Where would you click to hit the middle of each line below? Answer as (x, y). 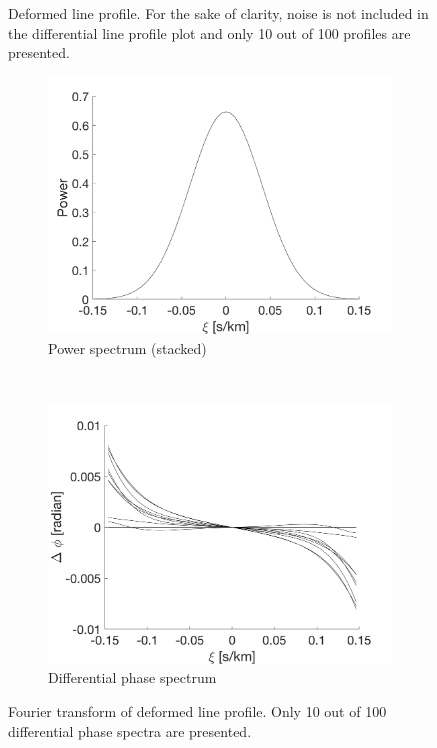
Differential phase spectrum (132, 677)
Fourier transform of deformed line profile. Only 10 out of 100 (197, 711)
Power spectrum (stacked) (127, 348)
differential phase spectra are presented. (130, 730)
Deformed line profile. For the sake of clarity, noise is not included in (218, 13)
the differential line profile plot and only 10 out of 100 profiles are (209, 32)
